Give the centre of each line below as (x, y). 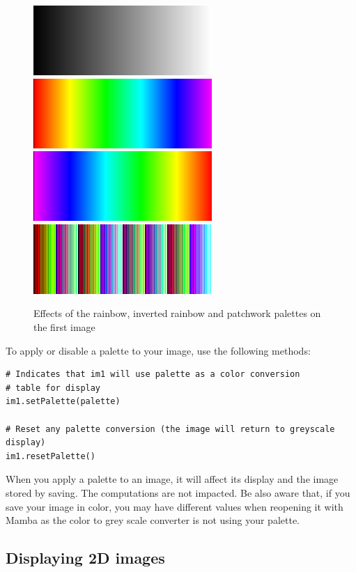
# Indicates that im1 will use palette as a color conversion (153, 374)
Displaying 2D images (85, 558)
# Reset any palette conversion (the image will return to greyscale (170, 429)
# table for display (53, 388)
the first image (64, 326)
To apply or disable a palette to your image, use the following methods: (158, 350)
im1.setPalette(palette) (63, 402)
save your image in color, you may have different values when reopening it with (175, 506)
